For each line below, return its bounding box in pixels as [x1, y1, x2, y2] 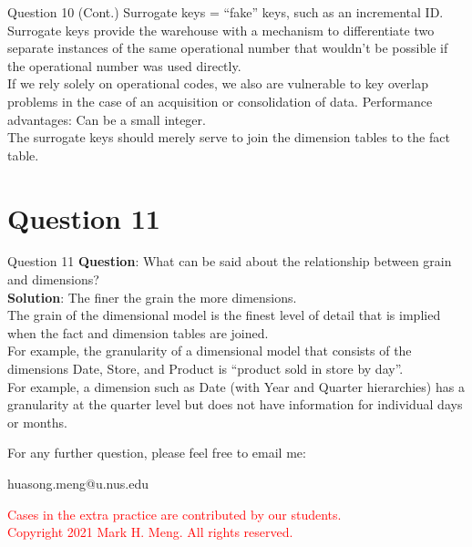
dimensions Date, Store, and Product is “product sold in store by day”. [7, 359, 404, 378]
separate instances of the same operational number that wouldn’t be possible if [7, 38, 448, 57]
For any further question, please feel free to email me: [7, 443, 306, 462]
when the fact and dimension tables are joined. [7, 323, 269, 342]
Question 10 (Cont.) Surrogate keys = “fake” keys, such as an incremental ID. [7, 3, 444, 21]
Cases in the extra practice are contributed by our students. [7, 504, 342, 523]
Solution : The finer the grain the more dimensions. [7, 287, 297, 306]
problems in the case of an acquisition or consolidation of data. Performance [7, 91, 433, 110]
